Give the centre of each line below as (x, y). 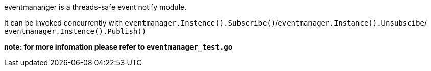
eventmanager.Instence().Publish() (75, 31)
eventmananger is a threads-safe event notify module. (95, 7)
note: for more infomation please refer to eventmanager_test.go (118, 47)
